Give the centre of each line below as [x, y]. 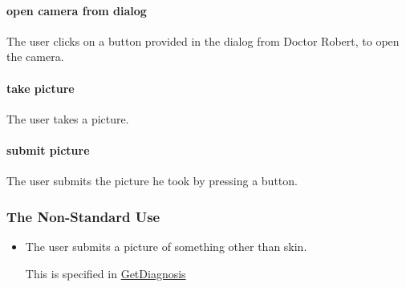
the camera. [35, 57]
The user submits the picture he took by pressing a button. [152, 181]
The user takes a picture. [68, 118]
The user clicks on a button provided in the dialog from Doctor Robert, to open [203, 40]
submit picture [48, 150]
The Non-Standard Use [83, 216]
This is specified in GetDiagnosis [106, 273]
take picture [41, 88]
